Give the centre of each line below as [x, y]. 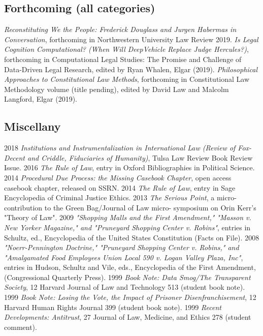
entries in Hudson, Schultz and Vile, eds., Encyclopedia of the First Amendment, [130, 267]
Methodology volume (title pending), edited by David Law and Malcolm [117, 89]
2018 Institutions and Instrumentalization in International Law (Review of [120, 148]
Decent [14, 157]
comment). [21, 327]
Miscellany [32, 126]
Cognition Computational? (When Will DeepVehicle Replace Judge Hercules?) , [126, 49]
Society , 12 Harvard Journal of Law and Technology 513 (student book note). [125, 287]
